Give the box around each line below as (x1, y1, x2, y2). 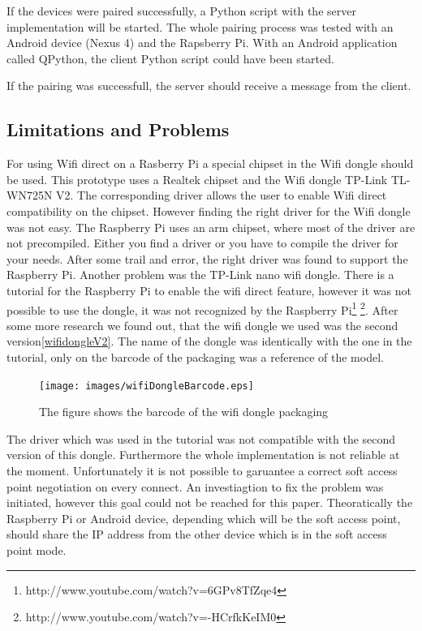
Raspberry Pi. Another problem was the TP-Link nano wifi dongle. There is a (6, 266, 394, 283)
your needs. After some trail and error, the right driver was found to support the (6, 250, 408, 267)
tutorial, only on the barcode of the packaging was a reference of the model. (6, 348, 384, 365)
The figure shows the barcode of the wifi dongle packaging (39, 403, 329, 420)
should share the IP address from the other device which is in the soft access (6, 526, 387, 543)
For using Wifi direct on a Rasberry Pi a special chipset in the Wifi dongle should (6, 155, 414, 172)
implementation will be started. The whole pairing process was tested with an (6, 18, 394, 35)
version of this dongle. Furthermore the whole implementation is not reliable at (6, 446, 400, 463)
